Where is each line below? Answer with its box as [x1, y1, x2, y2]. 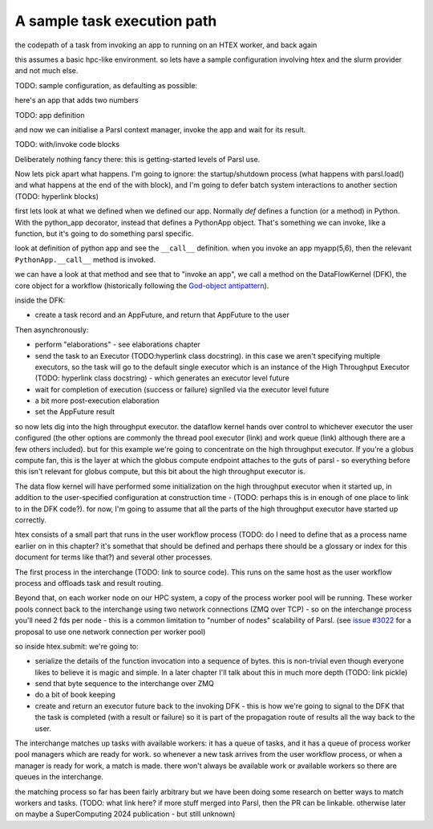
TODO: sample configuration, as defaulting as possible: [14, 80, 198, 90]
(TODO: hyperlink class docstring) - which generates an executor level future [34, 373, 290, 383]
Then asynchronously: [14, 325, 89, 335]
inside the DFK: [14, 295, 66, 305]
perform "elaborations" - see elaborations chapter [34, 339, 200, 349]
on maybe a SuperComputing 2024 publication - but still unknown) [14, 809, 236, 819]
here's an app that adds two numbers [14, 95, 140, 105]
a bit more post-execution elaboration [34, 396, 160, 405]
